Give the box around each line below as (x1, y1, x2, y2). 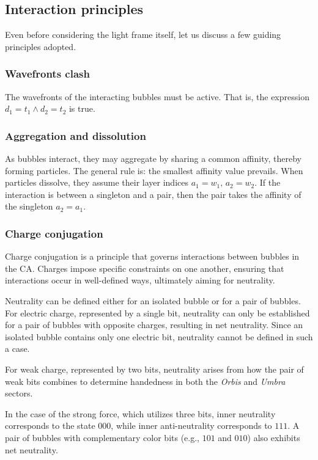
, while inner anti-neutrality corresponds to (111, 419, 272, 432)
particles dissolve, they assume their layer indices (5, 176, 188, 189)
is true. (68, 102, 95, 115)
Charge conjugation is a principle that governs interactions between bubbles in (5, 250, 300, 263)
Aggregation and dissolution (5, 128, 146, 143)
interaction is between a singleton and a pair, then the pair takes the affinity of (5, 188, 301, 200)
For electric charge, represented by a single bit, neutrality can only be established (5, 306, 310, 319)
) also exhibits (247, 431, 300, 444)
